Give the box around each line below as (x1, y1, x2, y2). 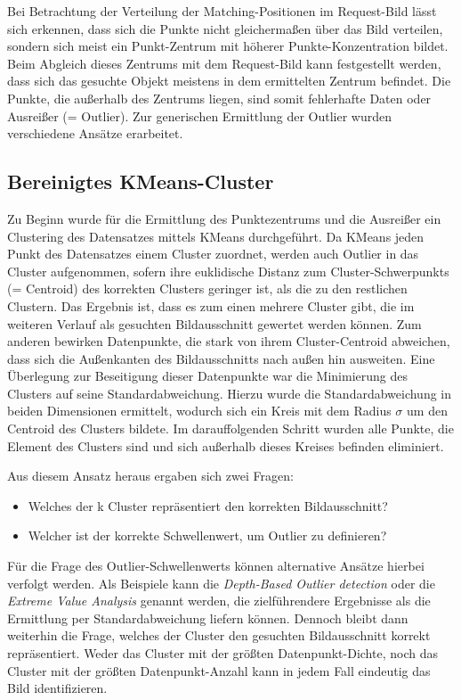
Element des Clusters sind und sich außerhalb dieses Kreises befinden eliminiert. (7, 436, 444, 455)
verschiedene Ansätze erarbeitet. (7, 124, 183, 143)
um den (407, 401, 448, 420)
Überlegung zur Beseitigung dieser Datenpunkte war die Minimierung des (7, 366, 408, 385)
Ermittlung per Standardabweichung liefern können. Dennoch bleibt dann (7, 608, 408, 627)
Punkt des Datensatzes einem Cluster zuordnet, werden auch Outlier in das (7, 244, 419, 263)
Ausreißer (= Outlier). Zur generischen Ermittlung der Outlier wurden (7, 106, 392, 125)
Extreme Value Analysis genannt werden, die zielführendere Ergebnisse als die (7, 591, 431, 610)
